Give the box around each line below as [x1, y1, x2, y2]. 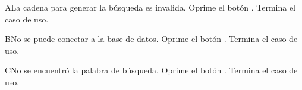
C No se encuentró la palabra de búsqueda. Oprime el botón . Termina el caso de [5, 64, 298, 76]
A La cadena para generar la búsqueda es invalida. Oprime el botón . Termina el [5, 1, 296, 13]
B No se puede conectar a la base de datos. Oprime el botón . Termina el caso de [5, 33, 298, 45]
